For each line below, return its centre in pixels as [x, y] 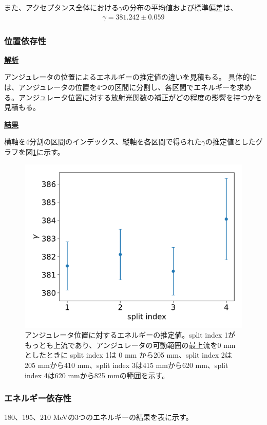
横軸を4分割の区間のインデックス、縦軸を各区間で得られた [103, 142]
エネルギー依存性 [38, 398]
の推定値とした [230, 142]
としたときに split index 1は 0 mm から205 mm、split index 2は [128, 355]
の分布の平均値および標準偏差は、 [180, 7]
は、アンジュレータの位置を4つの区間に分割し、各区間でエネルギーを [121, 87]
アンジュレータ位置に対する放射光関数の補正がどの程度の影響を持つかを [140, 97]
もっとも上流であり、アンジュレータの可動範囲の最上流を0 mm [130, 345]
